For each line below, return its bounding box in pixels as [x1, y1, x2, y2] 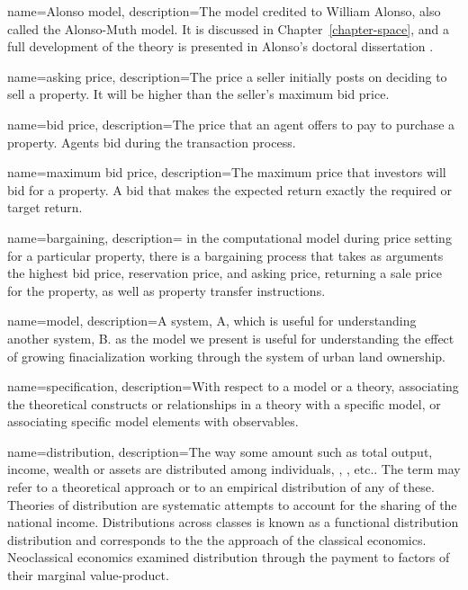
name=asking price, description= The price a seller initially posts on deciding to [7, 67, 447, 85]
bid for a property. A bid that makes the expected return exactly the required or [7, 180, 452, 199]
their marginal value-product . [7, 566, 169, 585]
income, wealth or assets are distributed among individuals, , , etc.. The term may [7, 460, 461, 478]
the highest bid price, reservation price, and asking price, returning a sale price [7, 264, 442, 282]
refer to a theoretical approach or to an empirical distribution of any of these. [7, 478, 435, 496]
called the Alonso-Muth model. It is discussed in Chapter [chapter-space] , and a [7, 19, 449, 38]
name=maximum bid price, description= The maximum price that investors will [7, 163, 446, 182]
